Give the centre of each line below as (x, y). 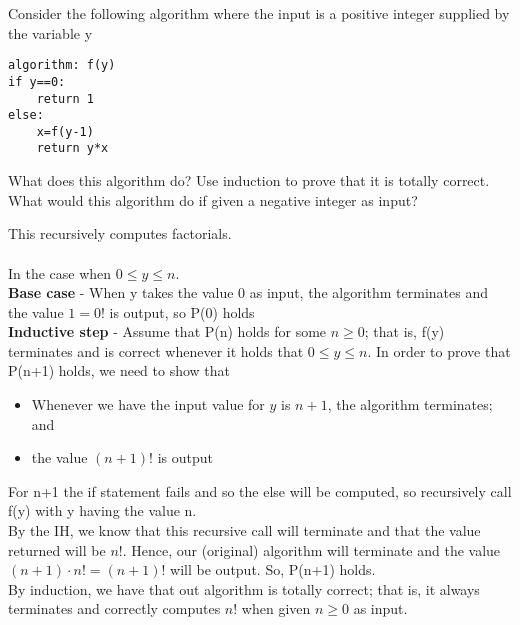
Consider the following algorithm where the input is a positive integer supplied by (259, 13)
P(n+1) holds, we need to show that (119, 370)
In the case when (60, 272)
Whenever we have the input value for (148, 404)
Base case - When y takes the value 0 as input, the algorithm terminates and (248, 292)
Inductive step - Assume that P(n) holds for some (167, 331)
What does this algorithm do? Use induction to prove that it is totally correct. (249, 180)
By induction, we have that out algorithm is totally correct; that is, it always (244, 588)
